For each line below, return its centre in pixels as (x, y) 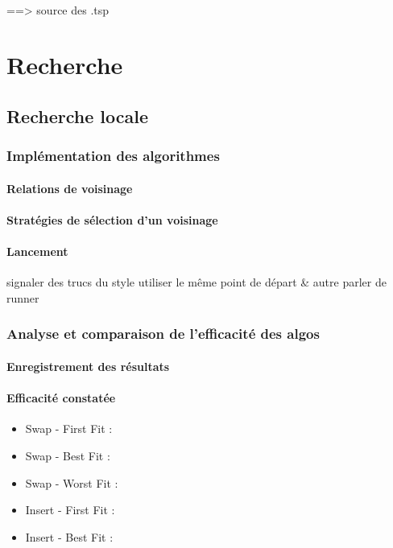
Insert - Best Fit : (69, 536)
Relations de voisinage (70, 188)
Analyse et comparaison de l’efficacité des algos (163, 334)
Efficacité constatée (61, 398)
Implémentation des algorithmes (113, 156)
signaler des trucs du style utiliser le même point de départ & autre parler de (196, 282)
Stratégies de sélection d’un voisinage (112, 219)
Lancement (37, 251)
